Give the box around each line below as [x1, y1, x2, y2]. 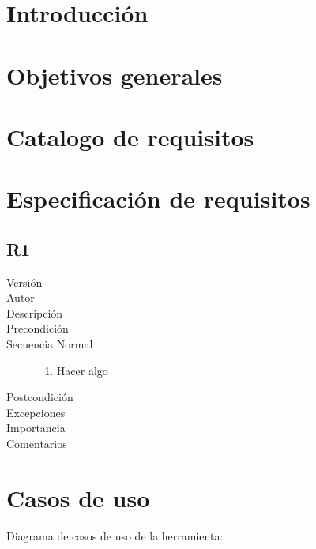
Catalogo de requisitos [6, 120, 254, 152]
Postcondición [6, 389, 73, 405]
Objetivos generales [6, 58, 223, 91]
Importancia [6, 419, 66, 436]
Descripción [6, 304, 63, 321]
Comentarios [6, 435, 67, 452]
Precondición [6, 320, 69, 337]
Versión [6, 273, 43, 290]
